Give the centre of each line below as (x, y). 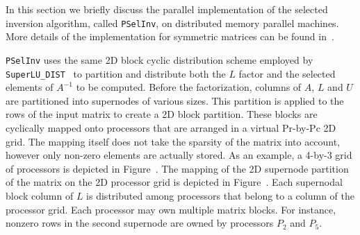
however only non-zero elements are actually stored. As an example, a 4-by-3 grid (179, 155)
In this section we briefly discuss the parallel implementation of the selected (167, 9)
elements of (30, 87)
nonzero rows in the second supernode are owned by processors (140, 223)
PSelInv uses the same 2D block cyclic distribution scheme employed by (159, 59)
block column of (40, 195)
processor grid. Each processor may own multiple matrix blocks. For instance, (171, 209)
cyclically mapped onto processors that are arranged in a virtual (142, 127)
